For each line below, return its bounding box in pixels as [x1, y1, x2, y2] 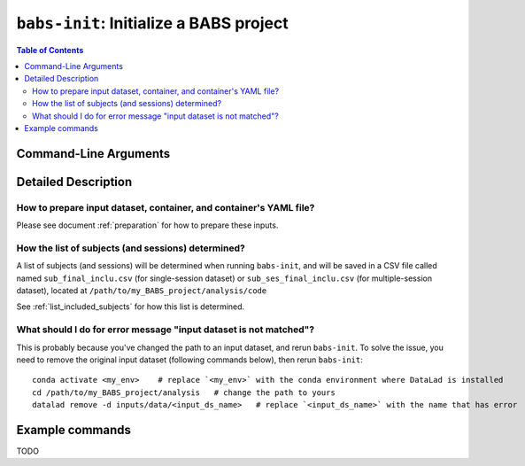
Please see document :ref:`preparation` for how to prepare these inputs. [16, 220, 279, 230]
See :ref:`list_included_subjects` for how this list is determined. [16, 301, 245, 312]
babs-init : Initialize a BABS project [16, 13, 289, 33]
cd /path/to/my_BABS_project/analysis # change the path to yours [32, 387, 336, 398]
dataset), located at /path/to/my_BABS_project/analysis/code [16, 284, 267, 296]
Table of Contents [16, 44, 84, 55]
